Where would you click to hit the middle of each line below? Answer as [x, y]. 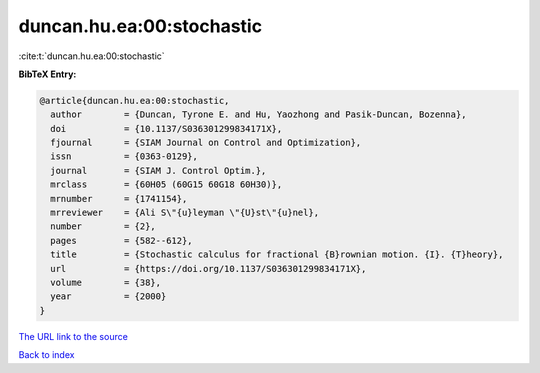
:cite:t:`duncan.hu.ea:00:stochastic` [91, 56]
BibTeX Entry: [47, 74]
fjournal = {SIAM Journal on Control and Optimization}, [206, 143]
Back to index [46, 355]
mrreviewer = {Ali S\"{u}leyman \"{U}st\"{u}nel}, [185, 213]
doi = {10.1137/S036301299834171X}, [166, 128]
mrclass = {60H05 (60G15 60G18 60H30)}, [166, 184]
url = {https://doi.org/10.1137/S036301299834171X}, [208, 268]
